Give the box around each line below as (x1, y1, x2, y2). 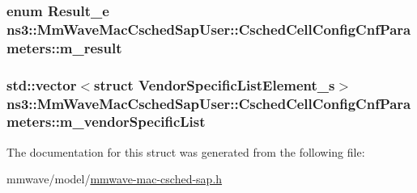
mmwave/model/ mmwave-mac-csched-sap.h (6, 170, 223, 187)
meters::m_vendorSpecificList (6, 111, 206, 132)
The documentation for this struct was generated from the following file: (6, 143, 365, 160)
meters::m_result (6, 37, 122, 57)
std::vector (6, 74, 77, 94)
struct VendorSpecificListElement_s (94, 74, 335, 94)
